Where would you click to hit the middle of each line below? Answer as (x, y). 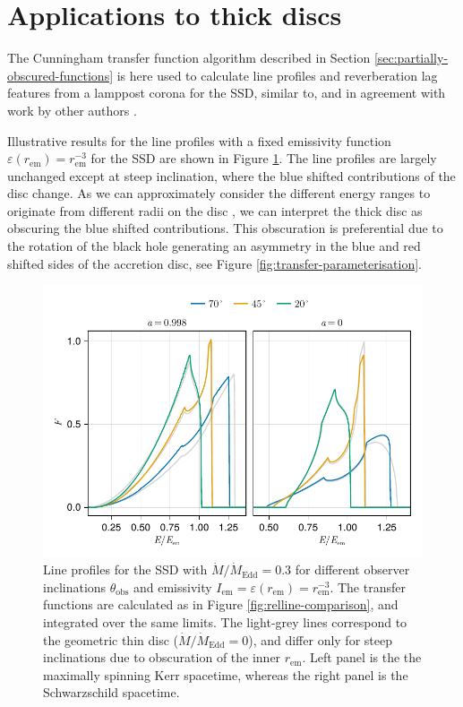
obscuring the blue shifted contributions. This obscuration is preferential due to (225, 228)
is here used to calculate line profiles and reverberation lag (277, 75)
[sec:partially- (411, 58)
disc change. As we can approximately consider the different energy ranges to (219, 193)
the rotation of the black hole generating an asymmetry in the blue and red (214, 246)
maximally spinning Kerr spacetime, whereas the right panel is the (226, 674)
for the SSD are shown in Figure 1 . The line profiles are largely (264, 158)
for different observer (352, 569)
